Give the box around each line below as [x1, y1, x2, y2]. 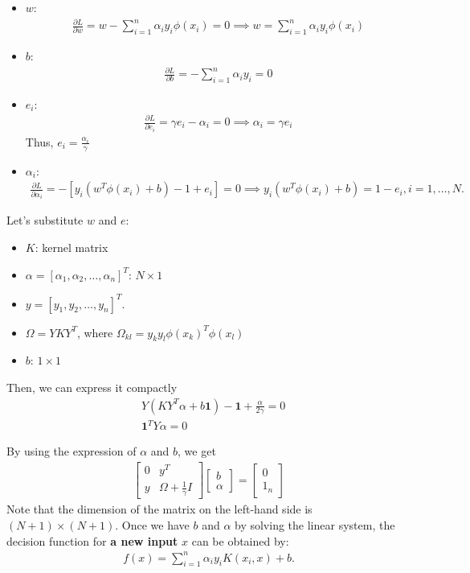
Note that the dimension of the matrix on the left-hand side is [6, 501, 313, 517]
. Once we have [115, 516, 190, 533]
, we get [178, 443, 216, 460]
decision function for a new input [6, 532, 178, 549]
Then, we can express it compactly [6, 379, 178, 396]
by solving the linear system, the [235, 516, 395, 533]
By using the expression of [6, 443, 137, 460]
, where [76, 324, 113, 340]
